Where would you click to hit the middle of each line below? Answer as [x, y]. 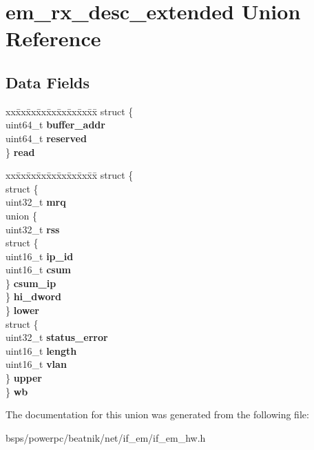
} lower [22, 310]
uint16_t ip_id [40, 256]
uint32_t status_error [57, 337]
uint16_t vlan [36, 364]
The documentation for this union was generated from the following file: [157, 414]
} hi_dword [34, 296]
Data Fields [48, 82]
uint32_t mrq [36, 202]
